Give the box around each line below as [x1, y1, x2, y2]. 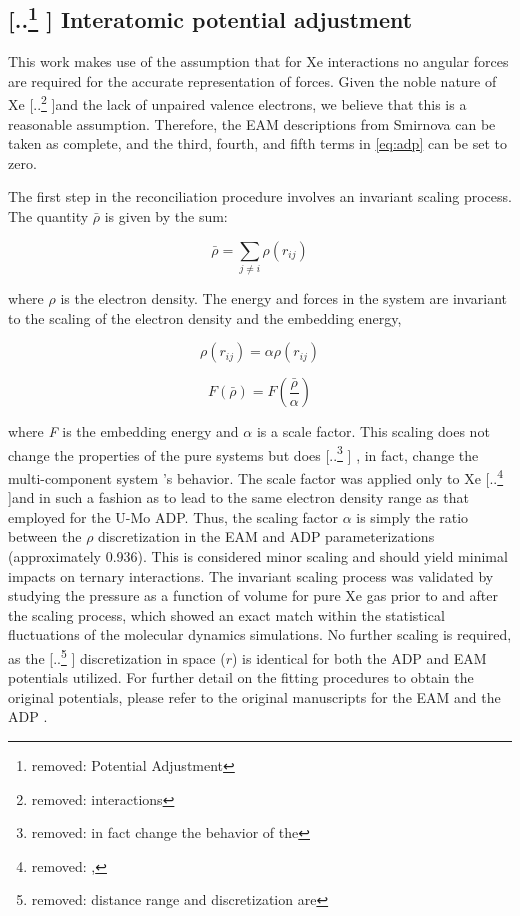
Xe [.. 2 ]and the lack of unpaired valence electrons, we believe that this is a [8, 91, 467, 115]
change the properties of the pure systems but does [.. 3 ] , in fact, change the [8, 441, 479, 465]
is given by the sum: [104, 206, 228, 227]
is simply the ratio [356, 506, 469, 527]
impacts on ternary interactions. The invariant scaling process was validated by [8, 565, 494, 586]
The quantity [8, 206, 89, 227]
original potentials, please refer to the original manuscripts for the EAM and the [8, 686, 501, 707]
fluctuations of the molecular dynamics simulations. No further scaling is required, [8, 624, 512, 645]
